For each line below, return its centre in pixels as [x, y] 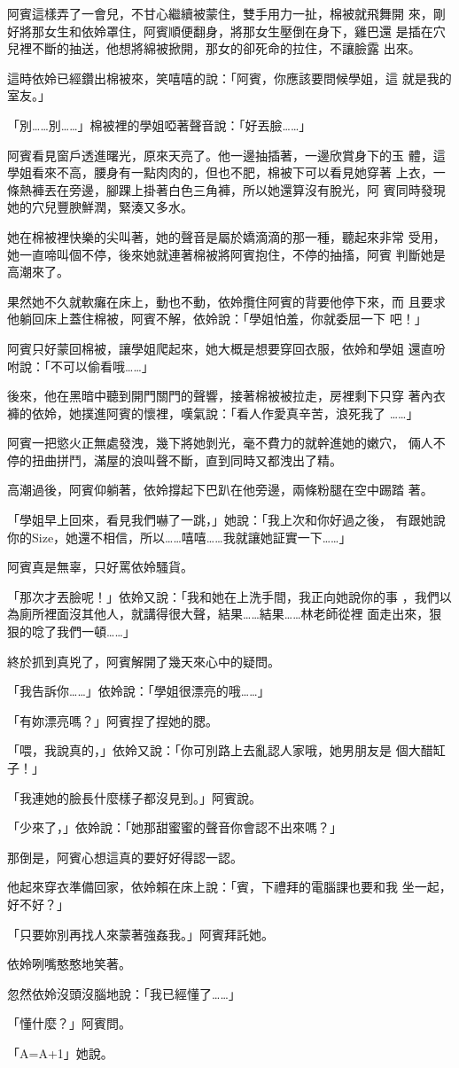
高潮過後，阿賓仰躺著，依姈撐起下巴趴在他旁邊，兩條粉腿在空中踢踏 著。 [220, 490]
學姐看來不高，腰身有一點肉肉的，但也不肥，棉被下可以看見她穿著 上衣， [220, 172]
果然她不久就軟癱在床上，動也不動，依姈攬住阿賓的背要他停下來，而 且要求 [226, 301]
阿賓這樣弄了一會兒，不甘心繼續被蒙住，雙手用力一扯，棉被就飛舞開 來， [220, 13]
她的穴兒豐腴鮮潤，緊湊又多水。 [100, 207]
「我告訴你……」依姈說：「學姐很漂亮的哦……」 [139, 691]
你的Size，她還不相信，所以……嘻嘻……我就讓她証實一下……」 [179, 537]
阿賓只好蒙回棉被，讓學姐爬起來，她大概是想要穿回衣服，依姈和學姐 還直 [220, 348]
